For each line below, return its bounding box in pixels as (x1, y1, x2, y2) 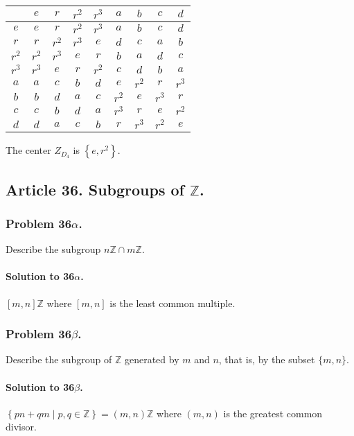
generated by (124, 352, 179, 367)
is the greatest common (223, 406, 323, 420)
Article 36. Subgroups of (6, 178, 184, 200)
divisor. (6, 419, 37, 434)
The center (6, 143, 51, 157)
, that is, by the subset (218, 352, 315, 367)
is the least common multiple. (109, 295, 236, 310)
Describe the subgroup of (6, 352, 112, 367)
